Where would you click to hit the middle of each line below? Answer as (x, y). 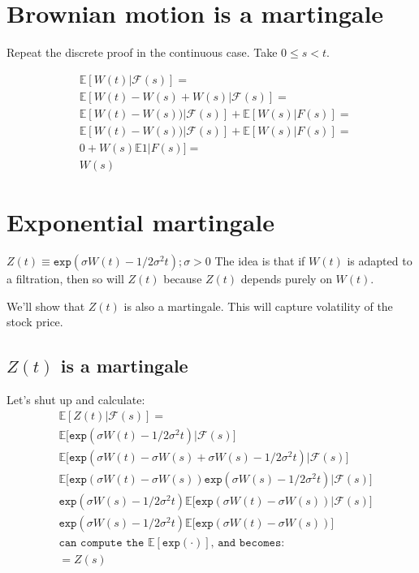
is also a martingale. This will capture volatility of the (258, 306)
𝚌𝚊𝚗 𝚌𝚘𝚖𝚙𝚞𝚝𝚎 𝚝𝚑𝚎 (102, 543)
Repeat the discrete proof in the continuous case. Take (142, 52)
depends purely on (286, 279)
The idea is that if (260, 261)
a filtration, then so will (65, 279)
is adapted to (380, 261)
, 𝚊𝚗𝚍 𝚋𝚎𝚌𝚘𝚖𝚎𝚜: (248, 543)
